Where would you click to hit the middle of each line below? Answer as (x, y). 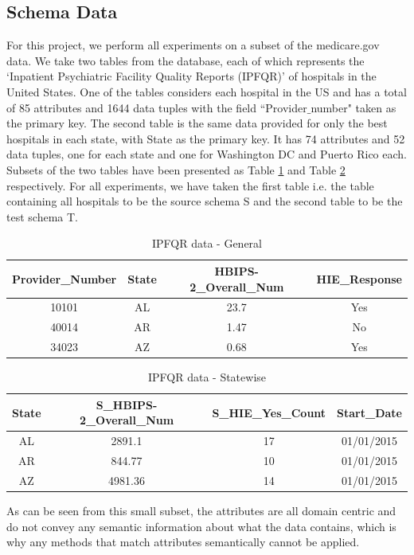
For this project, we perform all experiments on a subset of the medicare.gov (193, 45)
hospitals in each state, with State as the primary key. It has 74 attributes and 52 (206, 138)
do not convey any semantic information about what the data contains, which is (201, 526)
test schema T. (42, 216)
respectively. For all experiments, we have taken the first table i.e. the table (190, 185)
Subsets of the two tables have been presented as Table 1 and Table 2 (176, 169)
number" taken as (353, 107)
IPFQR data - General (207, 243)
